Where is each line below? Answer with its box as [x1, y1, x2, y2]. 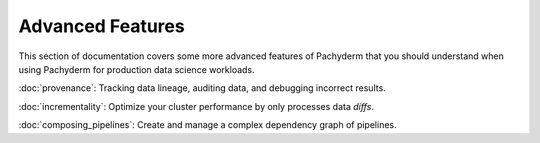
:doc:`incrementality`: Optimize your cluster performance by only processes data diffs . [18, 100, 375, 112]
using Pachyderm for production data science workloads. [18, 63, 255, 75]
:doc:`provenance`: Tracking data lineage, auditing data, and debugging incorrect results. [18, 82, 387, 94]
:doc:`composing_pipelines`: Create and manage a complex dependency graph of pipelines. [18, 119, 397, 131]
